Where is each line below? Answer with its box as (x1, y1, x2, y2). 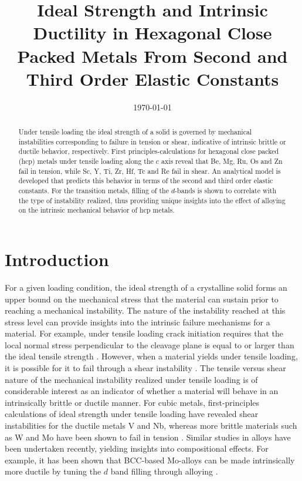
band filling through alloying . (110, 465, 218, 477)
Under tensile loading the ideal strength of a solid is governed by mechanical (18, 127, 252, 137)
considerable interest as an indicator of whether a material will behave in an (5, 385, 279, 397)
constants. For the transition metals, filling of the (18, 186, 169, 196)
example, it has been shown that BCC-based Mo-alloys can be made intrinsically (5, 453, 295, 466)
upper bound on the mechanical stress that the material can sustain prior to (5, 292, 279, 305)
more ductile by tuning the (5, 465, 101, 477)
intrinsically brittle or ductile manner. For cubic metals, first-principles (5, 396, 260, 408)
